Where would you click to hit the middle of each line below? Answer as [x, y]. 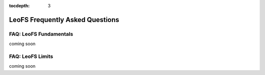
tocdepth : [19, 6]
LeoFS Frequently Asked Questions [64, 20]
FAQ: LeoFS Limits [31, 56]
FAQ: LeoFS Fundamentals [41, 34]
